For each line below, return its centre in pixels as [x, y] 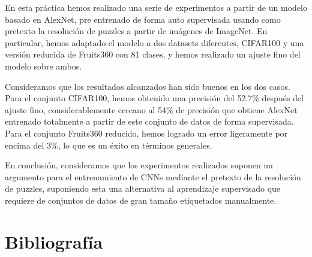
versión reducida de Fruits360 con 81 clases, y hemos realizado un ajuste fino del [153, 54]
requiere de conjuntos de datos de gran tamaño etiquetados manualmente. [141, 200]
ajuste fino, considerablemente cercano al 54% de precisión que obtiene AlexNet [151, 109]
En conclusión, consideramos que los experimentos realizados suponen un [139, 165]
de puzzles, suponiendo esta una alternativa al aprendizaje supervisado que [143, 188]
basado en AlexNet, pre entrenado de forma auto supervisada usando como [143, 19]
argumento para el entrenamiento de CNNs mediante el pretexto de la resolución [153, 176]
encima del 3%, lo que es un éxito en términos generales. [109, 145]
